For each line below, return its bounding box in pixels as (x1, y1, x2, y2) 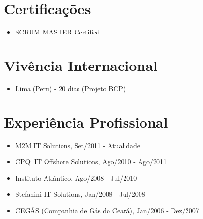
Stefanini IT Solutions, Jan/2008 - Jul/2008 (15, 189, 145, 199)
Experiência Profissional (4, 112, 168, 132)
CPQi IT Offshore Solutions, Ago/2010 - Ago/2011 (15, 156, 167, 167)
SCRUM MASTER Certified (15, 27, 100, 37)
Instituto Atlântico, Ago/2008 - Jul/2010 (15, 172, 137, 183)
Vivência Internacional (4, 55, 157, 75)
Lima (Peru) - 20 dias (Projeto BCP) (15, 83, 126, 93)
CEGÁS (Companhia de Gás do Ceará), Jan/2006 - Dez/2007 (15, 205, 199, 215)
